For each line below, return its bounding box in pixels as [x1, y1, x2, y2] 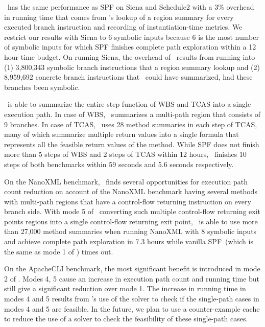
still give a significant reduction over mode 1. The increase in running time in [4, 283, 246, 294]
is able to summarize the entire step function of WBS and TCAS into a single [7, 99, 251, 109]
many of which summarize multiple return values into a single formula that [4, 129, 239, 139]
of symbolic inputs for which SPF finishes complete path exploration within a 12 [4, 41, 256, 52]
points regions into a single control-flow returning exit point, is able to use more [4, 216, 258, 226]
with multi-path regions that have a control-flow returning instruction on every [4, 196, 251, 206]
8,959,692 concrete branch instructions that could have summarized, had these [4, 72, 253, 82]
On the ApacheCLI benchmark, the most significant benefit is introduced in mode [4, 263, 260, 274]
